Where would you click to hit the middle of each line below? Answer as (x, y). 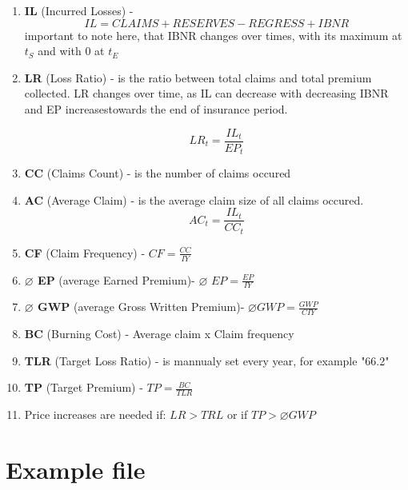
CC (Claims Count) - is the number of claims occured (158, 173)
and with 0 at (71, 51)
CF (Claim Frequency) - (85, 252)
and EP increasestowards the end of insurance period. (156, 108)
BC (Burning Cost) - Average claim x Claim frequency (159, 334)
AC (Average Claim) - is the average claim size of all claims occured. (194, 199)
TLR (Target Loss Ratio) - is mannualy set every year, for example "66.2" (207, 360)
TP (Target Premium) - (84, 387)
